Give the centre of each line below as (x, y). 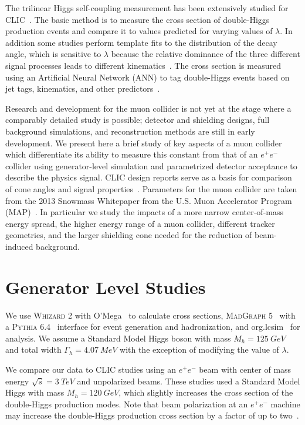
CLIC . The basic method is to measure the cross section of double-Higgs (138, 19)
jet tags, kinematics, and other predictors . (83, 88)
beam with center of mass (245, 369)
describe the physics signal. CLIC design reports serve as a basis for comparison (149, 177)
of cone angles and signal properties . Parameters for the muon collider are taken (151, 188)
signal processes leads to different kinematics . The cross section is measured (143, 65)
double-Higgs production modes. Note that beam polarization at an (127, 404)
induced (19, 246)
